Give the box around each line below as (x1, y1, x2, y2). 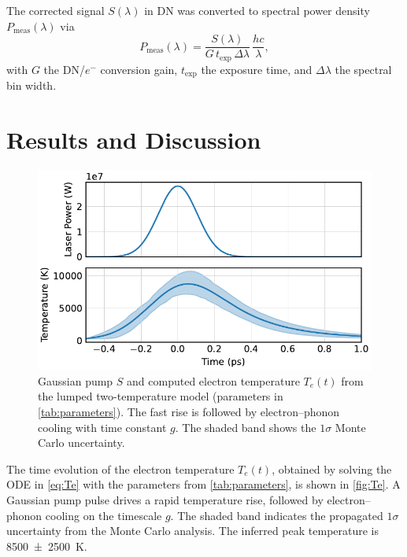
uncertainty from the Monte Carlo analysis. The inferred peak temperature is (6, 522, 379, 539)
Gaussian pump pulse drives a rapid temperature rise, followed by (6, 492, 324, 508)
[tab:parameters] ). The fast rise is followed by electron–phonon (38, 404, 340, 420)
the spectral (335, 61, 392, 77)
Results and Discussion (6, 123, 261, 155)
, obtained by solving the (272, 460, 392, 477)
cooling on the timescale (45, 507, 162, 523)
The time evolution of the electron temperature (6, 460, 235, 477)
